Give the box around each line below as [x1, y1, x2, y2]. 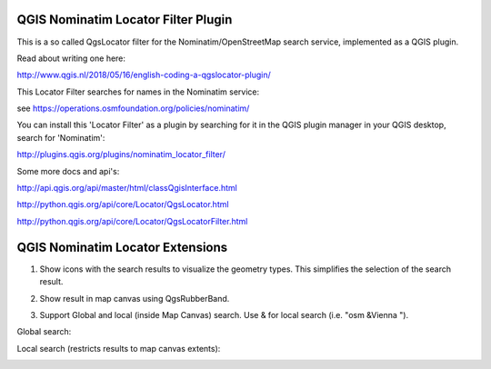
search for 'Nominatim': [16, 132, 105, 143]
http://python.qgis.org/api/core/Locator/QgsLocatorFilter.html [16, 215, 248, 226]
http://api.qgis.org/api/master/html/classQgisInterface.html [16, 183, 238, 194]
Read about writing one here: [16, 53, 126, 64]
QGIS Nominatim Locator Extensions [16, 239, 228, 254]
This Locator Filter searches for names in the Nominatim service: [16, 86, 260, 97]
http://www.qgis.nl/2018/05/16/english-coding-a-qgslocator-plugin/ [16, 69, 272, 81]
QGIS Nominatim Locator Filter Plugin [16, 12, 233, 27]
